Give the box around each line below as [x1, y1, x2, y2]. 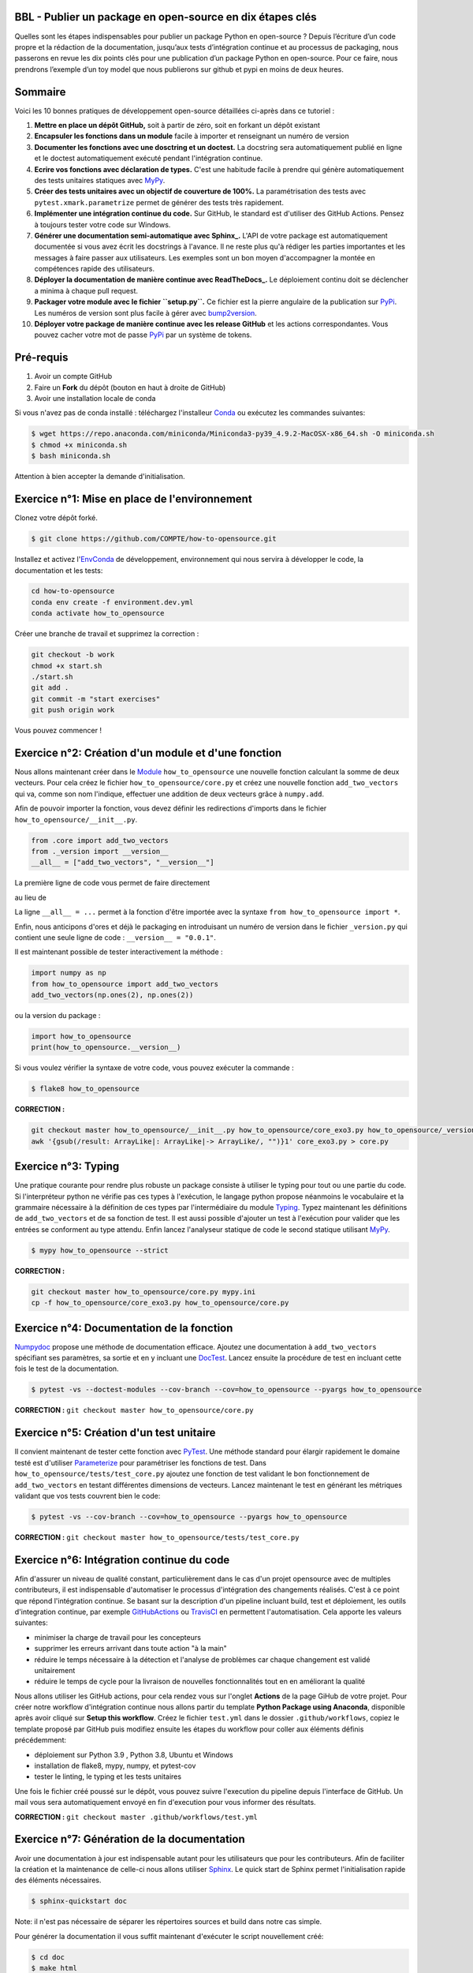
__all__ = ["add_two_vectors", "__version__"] [31, 858, 214, 867]
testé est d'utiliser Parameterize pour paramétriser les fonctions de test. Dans [14, 1458, 267, 1467]
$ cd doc [31, 1952, 65, 1961]
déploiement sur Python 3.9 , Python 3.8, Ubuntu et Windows [34, 1750, 233, 1759]
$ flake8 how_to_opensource [31, 1084, 140, 1093]
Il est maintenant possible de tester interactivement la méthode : [14, 947, 224, 957]
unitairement [34, 1665, 76, 1675]
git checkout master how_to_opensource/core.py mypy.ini [31, 1287, 256, 1296]
